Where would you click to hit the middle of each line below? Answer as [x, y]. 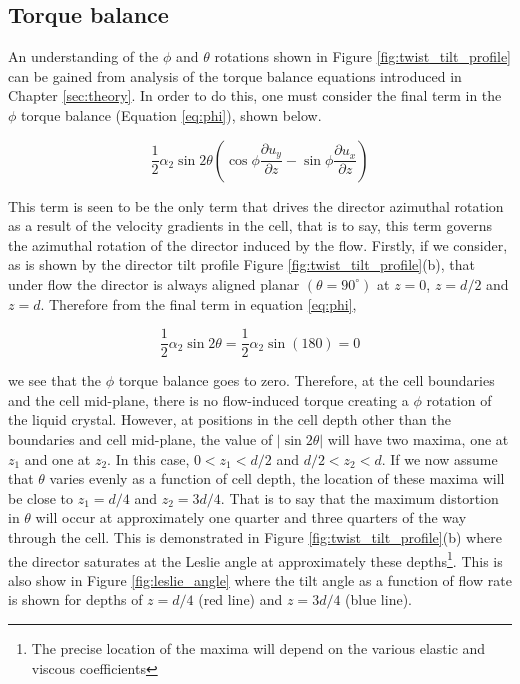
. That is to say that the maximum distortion [359, 497]
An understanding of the [83, 56]
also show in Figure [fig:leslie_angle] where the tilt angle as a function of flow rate [260, 579]
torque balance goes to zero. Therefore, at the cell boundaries [306, 380]
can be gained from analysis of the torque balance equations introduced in [235, 75]
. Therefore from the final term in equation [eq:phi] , [198, 303]
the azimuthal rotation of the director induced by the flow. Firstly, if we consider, [258, 244]
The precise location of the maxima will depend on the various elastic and [258, 647]
